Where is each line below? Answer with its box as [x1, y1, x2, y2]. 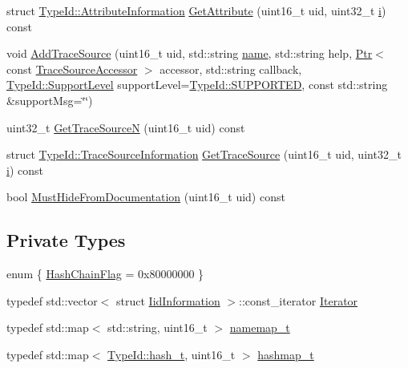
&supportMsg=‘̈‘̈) [6, 91, 93, 108]
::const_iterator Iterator [239, 292, 358, 309]
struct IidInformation [116, 292, 220, 309]
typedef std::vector [6, 292, 98, 309]
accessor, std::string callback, [160, 60, 302, 77]
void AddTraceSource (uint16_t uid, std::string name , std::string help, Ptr [6, 45, 373, 62]
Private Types [6, 228, 126, 253]
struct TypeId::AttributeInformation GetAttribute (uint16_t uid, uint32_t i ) [6, 2, 386, 18]
